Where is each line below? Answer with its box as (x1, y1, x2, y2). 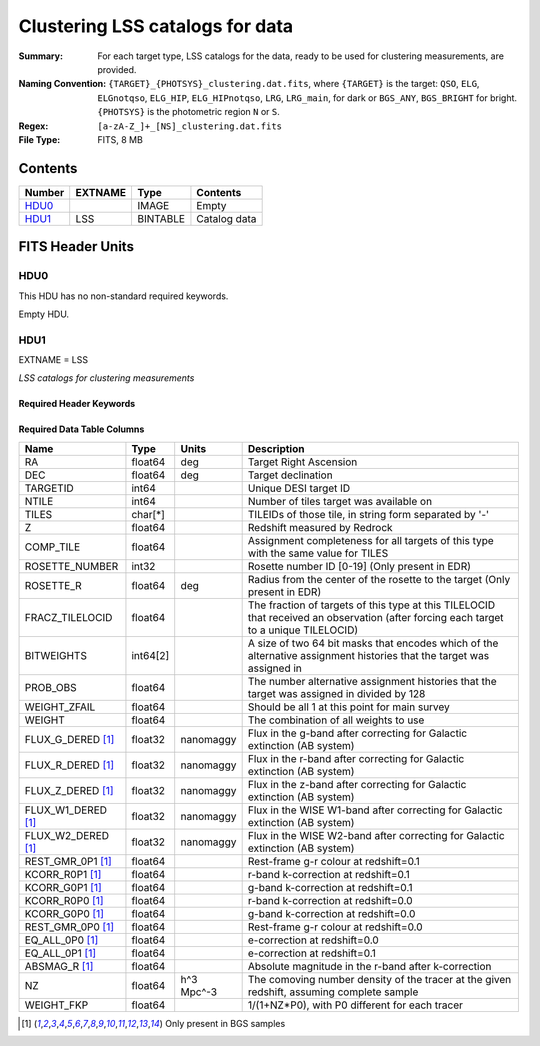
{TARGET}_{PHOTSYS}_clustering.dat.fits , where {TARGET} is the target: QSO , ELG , (108, 78, 480, 90)
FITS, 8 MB (97, 133, 144, 145)
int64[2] (131, 648, 170, 662)
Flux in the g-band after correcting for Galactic (247, 726, 468, 740)
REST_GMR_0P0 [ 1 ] (24, 920, 115, 934)
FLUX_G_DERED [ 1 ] (24, 732, 115, 746)
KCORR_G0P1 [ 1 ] (24, 880, 102, 894)
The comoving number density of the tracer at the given (247, 972, 512, 986)
